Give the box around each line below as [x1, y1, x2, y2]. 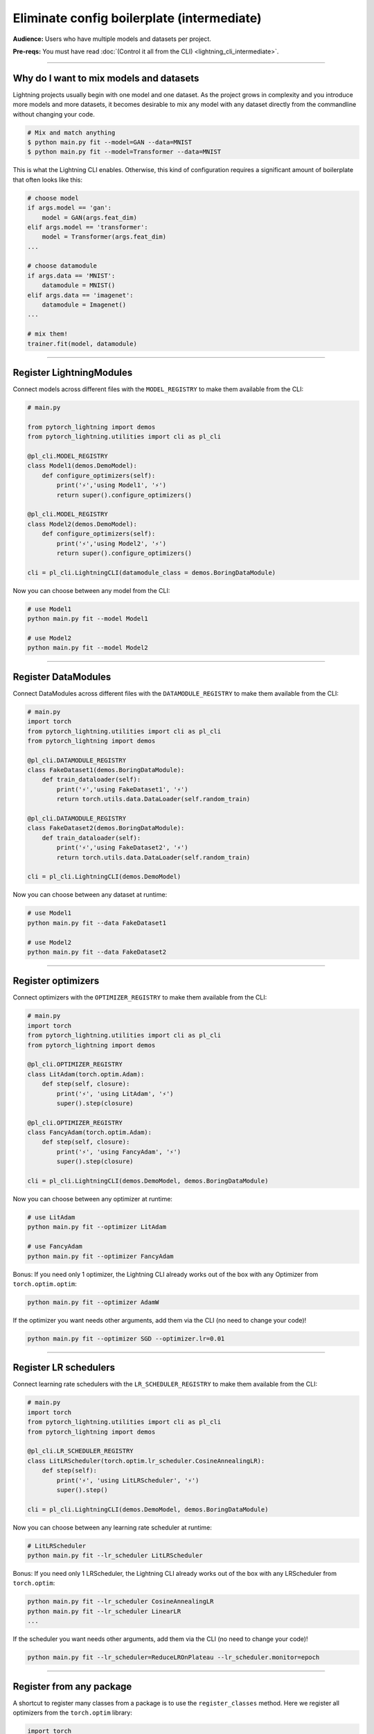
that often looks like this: [12, 175, 83, 184]
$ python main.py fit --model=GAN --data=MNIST [27, 139, 192, 146]
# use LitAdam [27, 1214, 75, 1221]
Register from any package [12, 1681, 132, 1692]
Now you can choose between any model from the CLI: [12, 586, 170, 594]
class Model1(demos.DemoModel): [27, 462, 138, 470]
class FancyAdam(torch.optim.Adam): [27, 1128, 152, 1137]
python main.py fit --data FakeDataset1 [27, 919, 166, 927]
